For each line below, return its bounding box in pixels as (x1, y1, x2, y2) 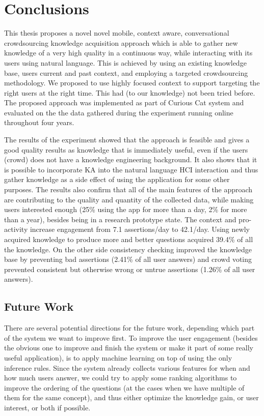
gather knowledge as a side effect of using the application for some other (4, 174, 230, 185)
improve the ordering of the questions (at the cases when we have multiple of (4, 382, 245, 393)
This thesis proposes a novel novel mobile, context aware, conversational (4, 27, 229, 38)
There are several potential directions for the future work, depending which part (4, 322, 255, 333)
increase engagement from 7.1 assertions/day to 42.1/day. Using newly (30, 224, 250, 234)
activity (4, 224, 28, 234)
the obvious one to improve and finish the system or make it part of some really (4, 342, 253, 353)
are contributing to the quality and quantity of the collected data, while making (4, 194, 254, 204)
